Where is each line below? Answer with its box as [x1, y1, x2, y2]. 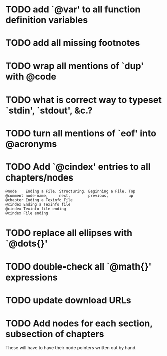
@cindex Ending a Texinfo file [5, 202, 71, 207]
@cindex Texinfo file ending [5, 206, 66, 211]
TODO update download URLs [5, 295, 131, 306]
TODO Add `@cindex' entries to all [5, 161, 151, 173]
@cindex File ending [5, 210, 49, 216]
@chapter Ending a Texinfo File [5, 197, 73, 202]
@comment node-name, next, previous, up [5, 193, 134, 198]
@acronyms [5, 138, 57, 149]
